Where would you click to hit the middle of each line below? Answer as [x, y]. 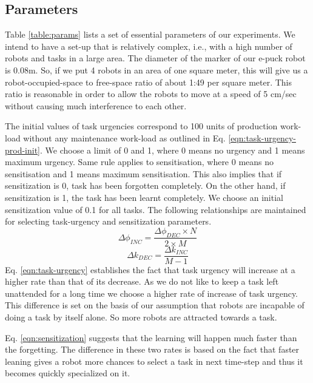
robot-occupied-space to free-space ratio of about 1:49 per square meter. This [149, 82]
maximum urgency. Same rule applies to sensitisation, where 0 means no [140, 162]
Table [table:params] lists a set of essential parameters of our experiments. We [150, 34]
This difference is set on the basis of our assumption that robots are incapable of [155, 305]
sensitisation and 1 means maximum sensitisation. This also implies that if [143, 173]
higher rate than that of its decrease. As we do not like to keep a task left [142, 281]
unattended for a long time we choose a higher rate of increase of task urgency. [152, 293]
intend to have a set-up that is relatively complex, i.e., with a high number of [149, 46]
